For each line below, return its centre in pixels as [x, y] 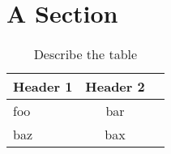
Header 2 [115, 87]
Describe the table [85, 54]
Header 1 [43, 87]
